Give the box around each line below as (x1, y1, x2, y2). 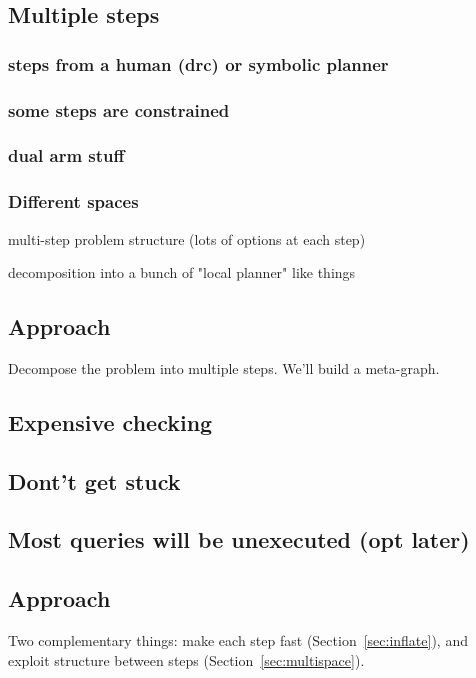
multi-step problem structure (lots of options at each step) (8, 228, 366, 249)
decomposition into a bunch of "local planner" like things (8, 262, 356, 283)
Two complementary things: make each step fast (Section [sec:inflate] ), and (8, 630, 468, 651)
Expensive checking (8, 406, 213, 437)
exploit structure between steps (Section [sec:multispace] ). (8, 649, 365, 670)
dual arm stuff (8, 143, 125, 168)
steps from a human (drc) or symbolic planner (8, 51, 389, 76)
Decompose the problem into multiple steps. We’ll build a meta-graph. (8, 357, 440, 378)
